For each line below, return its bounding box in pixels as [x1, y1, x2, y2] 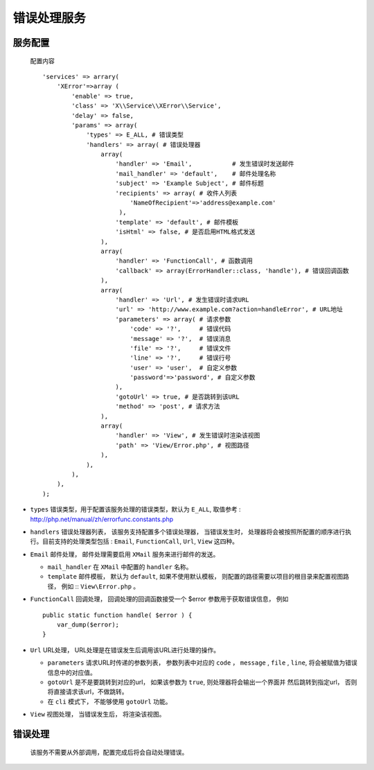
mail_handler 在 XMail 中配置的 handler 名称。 [47, 563, 193, 571]
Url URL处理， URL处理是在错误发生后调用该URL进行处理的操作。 [30, 645, 220, 654]
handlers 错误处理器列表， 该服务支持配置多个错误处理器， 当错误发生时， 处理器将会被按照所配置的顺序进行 [30, 527, 346, 536]
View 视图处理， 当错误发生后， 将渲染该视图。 [30, 710, 166, 719]
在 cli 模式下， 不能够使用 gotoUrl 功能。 [47, 697, 172, 706]
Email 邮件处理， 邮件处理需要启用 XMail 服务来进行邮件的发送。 [30, 550, 220, 558]
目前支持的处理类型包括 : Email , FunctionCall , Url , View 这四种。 [42, 537, 239, 545]
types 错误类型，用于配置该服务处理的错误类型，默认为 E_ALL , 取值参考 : [30, 505, 242, 514]
